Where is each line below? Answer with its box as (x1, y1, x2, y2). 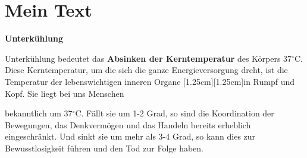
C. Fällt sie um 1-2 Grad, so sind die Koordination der (75, 107, 274, 119)
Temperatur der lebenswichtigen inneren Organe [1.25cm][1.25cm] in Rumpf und (5, 75, 295, 87)
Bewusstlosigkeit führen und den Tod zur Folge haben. (5, 141, 204, 154)
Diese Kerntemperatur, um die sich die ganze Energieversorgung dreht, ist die (5, 64, 288, 76)
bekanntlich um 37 (5, 107, 73, 119)
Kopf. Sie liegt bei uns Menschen (5, 87, 124, 99)
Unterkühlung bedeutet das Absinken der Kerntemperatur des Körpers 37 (5, 52, 292, 64)
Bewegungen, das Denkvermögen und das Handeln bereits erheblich (5, 118, 251, 131)
